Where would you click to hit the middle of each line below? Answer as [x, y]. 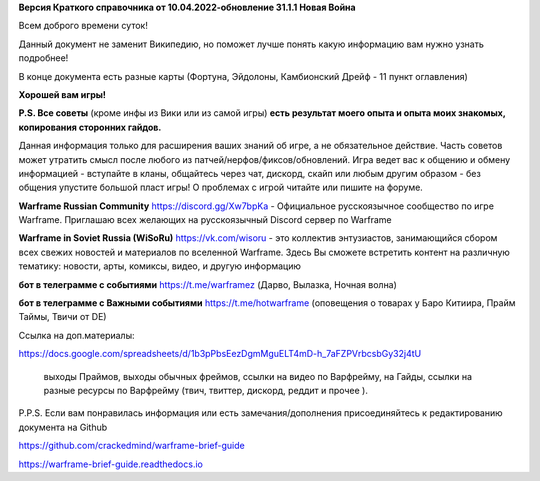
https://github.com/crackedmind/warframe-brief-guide [131, 446]
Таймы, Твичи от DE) [62, 317]
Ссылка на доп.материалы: [76, 335]
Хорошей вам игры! [62, 94]
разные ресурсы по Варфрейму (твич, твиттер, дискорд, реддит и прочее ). [206, 390]
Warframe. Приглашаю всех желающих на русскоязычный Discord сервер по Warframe [205, 220]
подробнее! [43, 58]
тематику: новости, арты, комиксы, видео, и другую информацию [160, 266]
